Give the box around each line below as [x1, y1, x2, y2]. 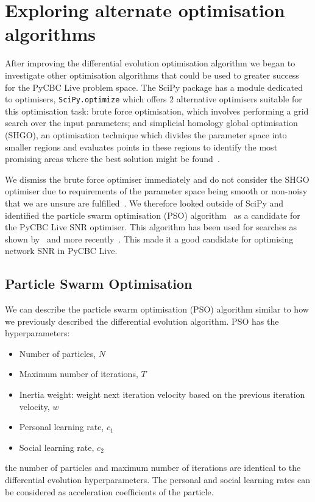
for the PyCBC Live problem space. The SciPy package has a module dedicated [5, 80, 303, 93]
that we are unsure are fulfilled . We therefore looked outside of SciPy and [5, 196, 284, 209]
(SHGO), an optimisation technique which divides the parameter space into [5, 128, 287, 141]
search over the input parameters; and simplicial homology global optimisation [5, 116, 298, 129]
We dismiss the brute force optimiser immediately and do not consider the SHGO [5, 172, 310, 185]
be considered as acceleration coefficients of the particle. [5, 485, 214, 498]
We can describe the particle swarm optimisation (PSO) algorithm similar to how [5, 303, 309, 316]
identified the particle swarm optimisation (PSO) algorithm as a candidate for [5, 208, 300, 221]
